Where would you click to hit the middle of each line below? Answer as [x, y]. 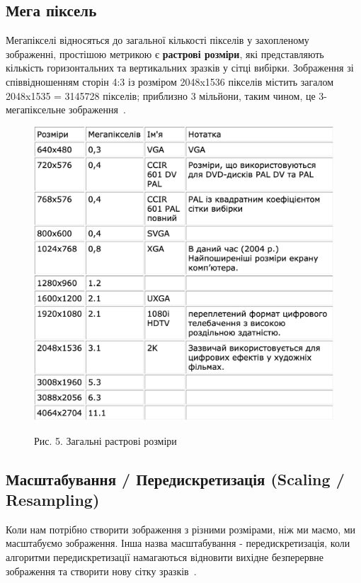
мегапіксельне [36, 109]
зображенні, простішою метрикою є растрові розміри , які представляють [165, 53]
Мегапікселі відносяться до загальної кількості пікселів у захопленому [157, 40]
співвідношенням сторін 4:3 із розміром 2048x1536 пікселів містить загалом [170, 81]
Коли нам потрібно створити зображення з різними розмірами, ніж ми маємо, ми [181, 529]
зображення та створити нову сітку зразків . [101, 571]
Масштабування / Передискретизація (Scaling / [175, 479]
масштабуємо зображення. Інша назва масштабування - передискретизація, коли [178, 543]
